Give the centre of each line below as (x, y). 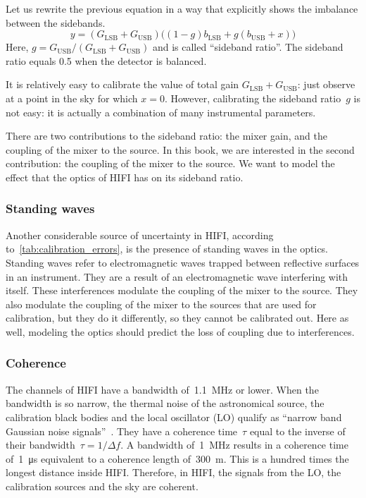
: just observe (326, 84)
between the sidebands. (56, 22)
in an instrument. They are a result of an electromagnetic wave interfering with (177, 276)
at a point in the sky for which (72, 98)
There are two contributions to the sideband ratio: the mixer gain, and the (166, 136)
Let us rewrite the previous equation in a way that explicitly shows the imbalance (182, 8)
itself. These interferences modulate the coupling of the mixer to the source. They (182, 290)
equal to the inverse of (297, 431)
